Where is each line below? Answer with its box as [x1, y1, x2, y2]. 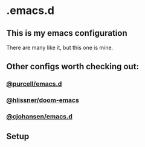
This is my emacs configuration [6, 28, 127, 38]
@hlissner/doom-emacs [6, 96, 80, 104]
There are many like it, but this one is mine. [6, 44, 114, 51]
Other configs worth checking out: [6, 61, 139, 72]
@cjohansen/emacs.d [6, 112, 72, 121]
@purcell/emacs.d [6, 80, 62, 88]
